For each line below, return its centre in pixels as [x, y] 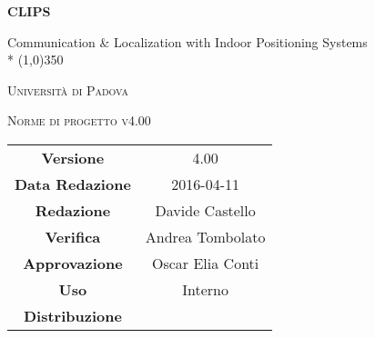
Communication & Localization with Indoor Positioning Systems [187, 41]
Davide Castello [205, 210]
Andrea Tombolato [205, 236]
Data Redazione [73, 184]
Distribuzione [72, 315]
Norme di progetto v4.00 [79, 120]
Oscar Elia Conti [206, 263]
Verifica [73, 236]
